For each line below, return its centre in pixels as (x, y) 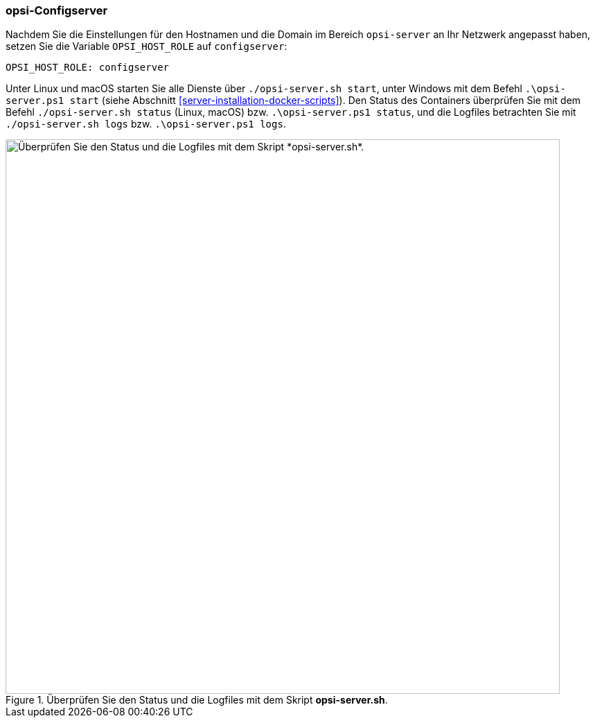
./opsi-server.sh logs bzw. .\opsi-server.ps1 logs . (146, 124)
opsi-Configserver (57, 10)
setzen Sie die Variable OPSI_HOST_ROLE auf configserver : (146, 46)
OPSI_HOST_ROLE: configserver (88, 68)
